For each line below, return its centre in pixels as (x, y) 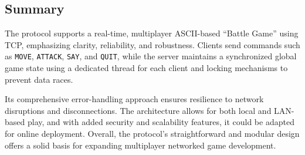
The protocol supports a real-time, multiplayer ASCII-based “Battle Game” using (152, 33)
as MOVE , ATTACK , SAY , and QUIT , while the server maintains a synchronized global (151, 56)
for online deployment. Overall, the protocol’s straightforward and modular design (152, 134)
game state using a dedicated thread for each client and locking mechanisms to (146, 68)
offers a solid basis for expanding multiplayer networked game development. (140, 145)
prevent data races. (39, 79)
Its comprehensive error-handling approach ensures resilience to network (134, 99)
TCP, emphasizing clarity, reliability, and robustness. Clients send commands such (152, 44)
